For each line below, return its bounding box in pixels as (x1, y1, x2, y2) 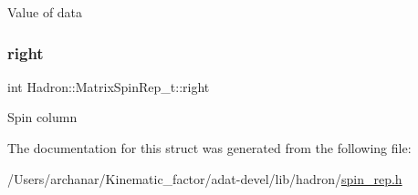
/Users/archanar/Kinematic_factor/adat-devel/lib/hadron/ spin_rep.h (7, 169, 402, 188)
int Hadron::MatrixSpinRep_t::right (7, 77, 210, 96)
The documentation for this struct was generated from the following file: (7, 139, 412, 157)
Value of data (7, 3, 83, 21)
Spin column (7, 108, 78, 127)
